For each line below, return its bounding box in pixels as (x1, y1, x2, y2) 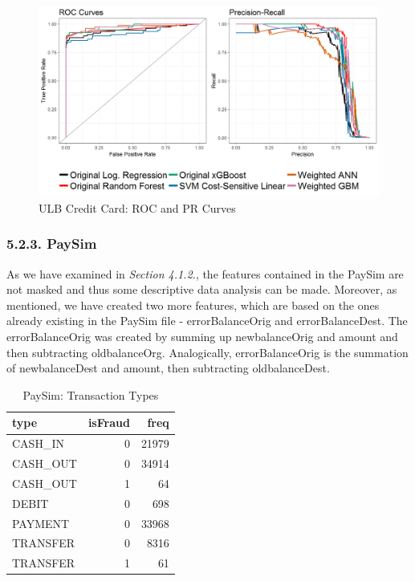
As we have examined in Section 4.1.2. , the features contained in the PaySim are (6, 265, 404, 282)
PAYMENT (12, 514, 70, 531)
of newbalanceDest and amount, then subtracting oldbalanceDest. (6, 360, 330, 376)
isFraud (87, 414, 130, 431)
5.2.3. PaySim (6, 234, 97, 254)
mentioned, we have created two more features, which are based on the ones (6, 296, 380, 313)
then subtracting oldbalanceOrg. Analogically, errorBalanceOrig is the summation (6, 343, 409, 360)
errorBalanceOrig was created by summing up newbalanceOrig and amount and (6, 328, 398, 345)
